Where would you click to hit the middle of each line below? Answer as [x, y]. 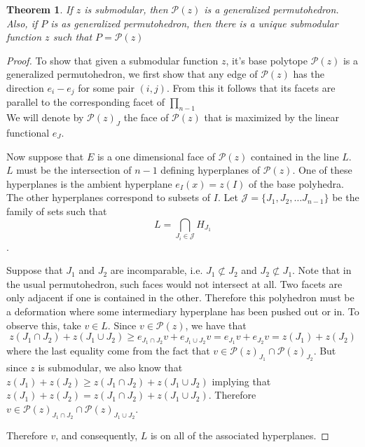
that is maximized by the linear [272, 117]
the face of [146, 117]
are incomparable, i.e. [157, 270]
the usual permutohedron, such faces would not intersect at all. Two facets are [174, 283]
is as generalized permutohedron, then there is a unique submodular [194, 23]
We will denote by [45, 117]
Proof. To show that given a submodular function [112, 60]
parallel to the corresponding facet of [86, 102]
